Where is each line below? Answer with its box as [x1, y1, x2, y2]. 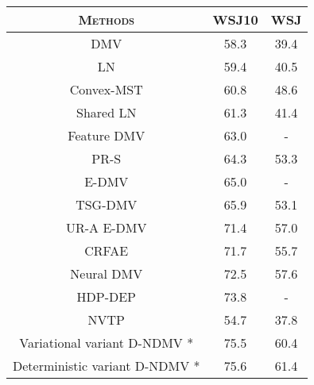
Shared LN [76, 103, 137, 121]
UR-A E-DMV [65, 218, 147, 237]
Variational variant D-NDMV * [19, 333, 194, 352]
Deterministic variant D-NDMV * [13, 356, 200, 375]
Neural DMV [70, 264, 143, 283]
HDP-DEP [76, 287, 136, 306]
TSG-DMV [76, 195, 138, 214]
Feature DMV [68, 126, 145, 144]
